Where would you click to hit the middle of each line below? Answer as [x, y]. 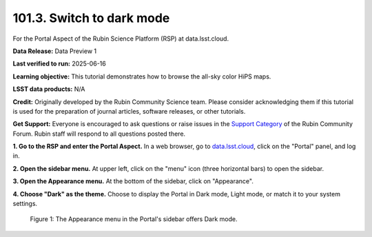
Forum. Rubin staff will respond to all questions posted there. [99, 134]
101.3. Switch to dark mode [91, 18]
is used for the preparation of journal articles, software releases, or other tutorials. [129, 111]
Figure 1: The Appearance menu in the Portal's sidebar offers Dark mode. [134, 219]
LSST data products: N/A [49, 89]
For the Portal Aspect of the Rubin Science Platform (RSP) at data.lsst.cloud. [121, 39]
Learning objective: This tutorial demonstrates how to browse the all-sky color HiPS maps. [142, 76]
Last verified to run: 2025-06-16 [59, 64]
